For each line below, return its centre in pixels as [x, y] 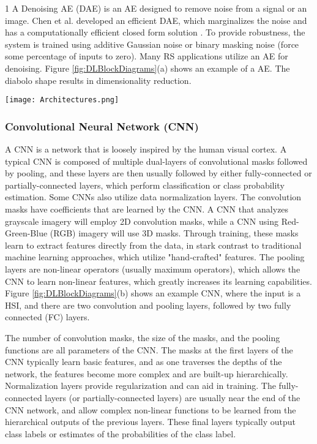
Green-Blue [26, 233]
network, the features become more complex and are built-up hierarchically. [147, 373]
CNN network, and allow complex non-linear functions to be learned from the [151, 409]
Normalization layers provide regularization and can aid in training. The [140, 386]
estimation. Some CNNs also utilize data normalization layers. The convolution [153, 197]
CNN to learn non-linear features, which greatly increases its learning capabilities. [158, 281]
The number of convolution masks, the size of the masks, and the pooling [143, 337]
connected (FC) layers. [47, 317]
